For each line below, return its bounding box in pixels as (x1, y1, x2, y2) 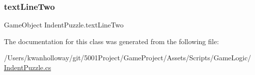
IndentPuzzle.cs (4, 62, 51, 72)
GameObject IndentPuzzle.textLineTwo (4, 20, 124, 30)
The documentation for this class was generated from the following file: (4, 36, 219, 46)
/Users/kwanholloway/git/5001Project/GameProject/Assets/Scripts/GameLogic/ (4, 52, 251, 63)
